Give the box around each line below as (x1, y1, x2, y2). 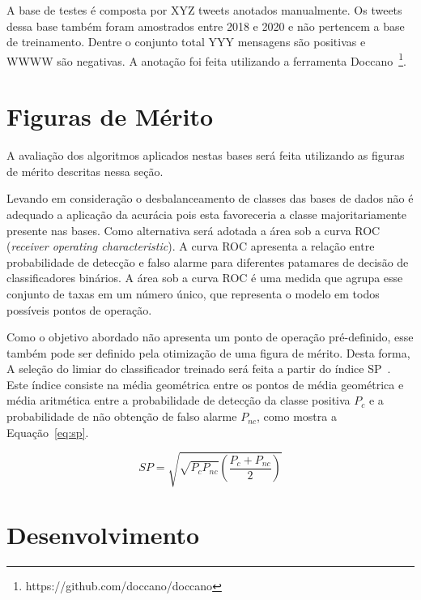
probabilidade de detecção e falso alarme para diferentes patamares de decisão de (6, 253, 409, 270)
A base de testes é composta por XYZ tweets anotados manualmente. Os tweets (6, 2, 402, 18)
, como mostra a (257, 408, 337, 425)
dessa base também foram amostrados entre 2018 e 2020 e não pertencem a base (6, 17, 405, 34)
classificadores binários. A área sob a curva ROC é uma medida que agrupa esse (6, 269, 403, 286)
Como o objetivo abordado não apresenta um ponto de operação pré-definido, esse (6, 328, 414, 345)
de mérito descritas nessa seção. (6, 162, 164, 179)
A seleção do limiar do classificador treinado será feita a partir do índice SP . (6, 360, 391, 377)
